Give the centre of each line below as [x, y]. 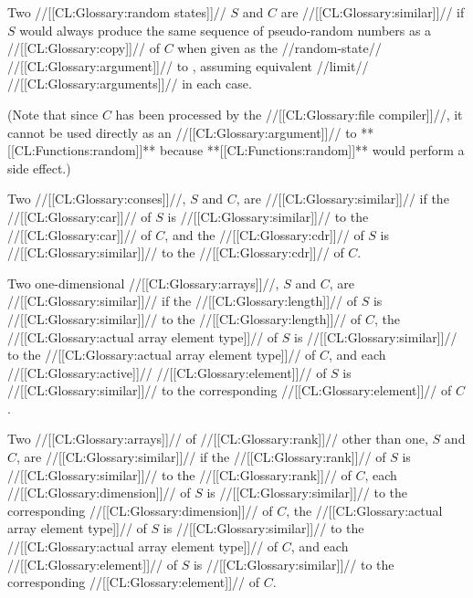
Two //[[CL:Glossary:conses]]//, [97, 199]
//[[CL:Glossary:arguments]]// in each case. [130, 84]
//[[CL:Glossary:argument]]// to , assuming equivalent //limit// [188, 65]
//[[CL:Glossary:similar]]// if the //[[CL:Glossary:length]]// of [183, 301]
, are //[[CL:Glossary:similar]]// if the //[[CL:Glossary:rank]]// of [201, 457]
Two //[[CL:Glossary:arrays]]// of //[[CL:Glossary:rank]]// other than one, [218, 439]
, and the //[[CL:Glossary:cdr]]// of [264, 234]
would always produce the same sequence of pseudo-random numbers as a [226, 30]
